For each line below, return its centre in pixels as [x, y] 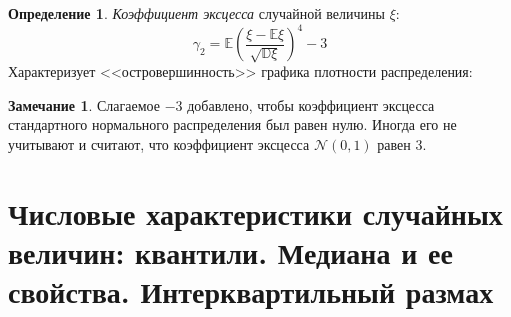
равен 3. [402, 143]
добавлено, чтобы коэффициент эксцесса [311, 104]
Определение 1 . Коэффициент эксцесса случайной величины [196, 13]
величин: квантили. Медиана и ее [230, 251]
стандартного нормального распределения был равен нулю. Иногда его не [232, 124]
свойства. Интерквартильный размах [251, 291]
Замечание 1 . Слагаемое [84, 104]
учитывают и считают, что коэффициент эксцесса [159, 143]
